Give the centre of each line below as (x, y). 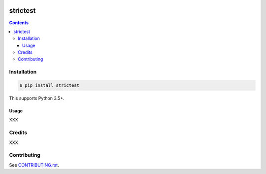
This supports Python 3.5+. (37, 98)
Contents (19, 23)
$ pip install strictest (50, 86)
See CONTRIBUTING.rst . (34, 165)
